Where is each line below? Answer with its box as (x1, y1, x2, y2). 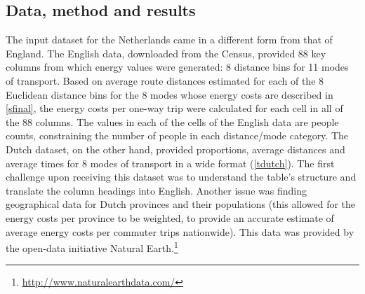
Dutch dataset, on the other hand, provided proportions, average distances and (6, 141, 345, 156)
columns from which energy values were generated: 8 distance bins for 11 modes (6, 59, 349, 74)
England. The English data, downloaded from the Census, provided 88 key (6, 45, 326, 60)
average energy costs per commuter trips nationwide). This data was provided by (6, 224, 354, 239)
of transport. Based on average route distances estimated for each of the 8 (6, 73, 324, 87)
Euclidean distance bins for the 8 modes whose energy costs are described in (6, 87, 333, 101)
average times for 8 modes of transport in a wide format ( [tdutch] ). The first (6, 155, 335, 170)
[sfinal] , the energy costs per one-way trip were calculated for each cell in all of (6, 101, 343, 115)
